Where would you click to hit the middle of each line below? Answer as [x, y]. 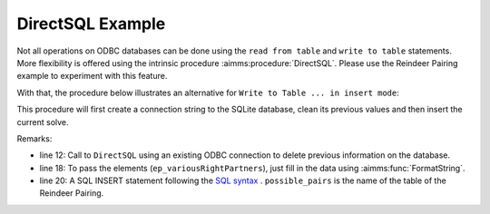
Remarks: [34, 138]
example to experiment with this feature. [92, 76]
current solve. [43, 122]
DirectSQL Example [91, 24]
